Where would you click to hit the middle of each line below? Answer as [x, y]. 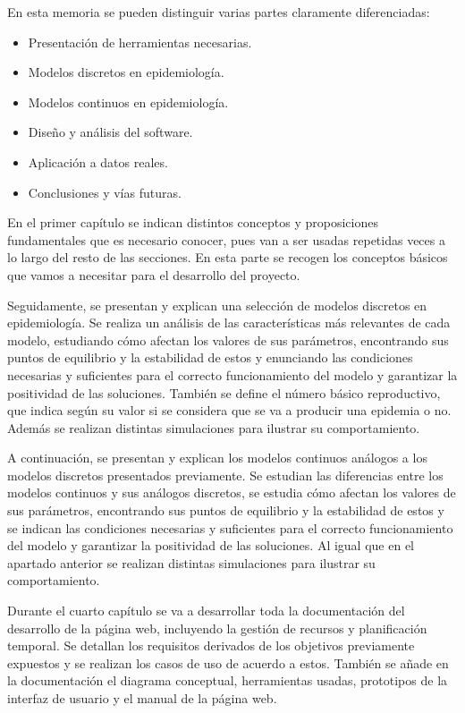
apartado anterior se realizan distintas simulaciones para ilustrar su [191, 562]
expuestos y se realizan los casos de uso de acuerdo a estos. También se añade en [228, 662]
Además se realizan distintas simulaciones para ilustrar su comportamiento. [214, 427]
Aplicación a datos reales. [98, 161]
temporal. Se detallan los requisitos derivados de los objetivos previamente [211, 645]
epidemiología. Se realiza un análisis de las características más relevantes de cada [229, 323]
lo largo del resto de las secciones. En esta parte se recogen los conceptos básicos [228, 257]
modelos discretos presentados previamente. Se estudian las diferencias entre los [225, 475]
